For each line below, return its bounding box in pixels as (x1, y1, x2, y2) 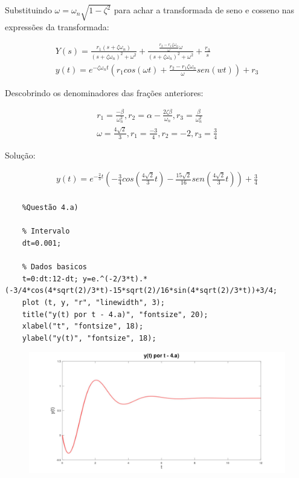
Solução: (5, 148, 36, 161)
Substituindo (5, 4, 52, 16)
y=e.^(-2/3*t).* (82, 274, 148, 283)
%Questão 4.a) (22, 203, 79, 212)
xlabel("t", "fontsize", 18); (22, 322, 144, 331)
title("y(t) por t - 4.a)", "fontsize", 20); (22, 310, 208, 319)
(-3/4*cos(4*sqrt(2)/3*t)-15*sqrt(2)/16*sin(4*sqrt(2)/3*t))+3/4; (5, 286, 278, 295)
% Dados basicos (22, 263, 88, 272)
